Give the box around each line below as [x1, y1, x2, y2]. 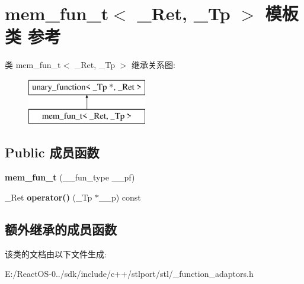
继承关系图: [132, 59, 175, 71]
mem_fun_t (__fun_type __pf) [5, 171, 135, 183]
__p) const [98, 191, 141, 203]
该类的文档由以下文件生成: [5, 247, 107, 260]
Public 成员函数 [5, 143, 100, 162]
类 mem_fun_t [5, 59, 61, 71]
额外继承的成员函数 [5, 220, 117, 238]
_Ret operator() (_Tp [5, 191, 92, 203]
